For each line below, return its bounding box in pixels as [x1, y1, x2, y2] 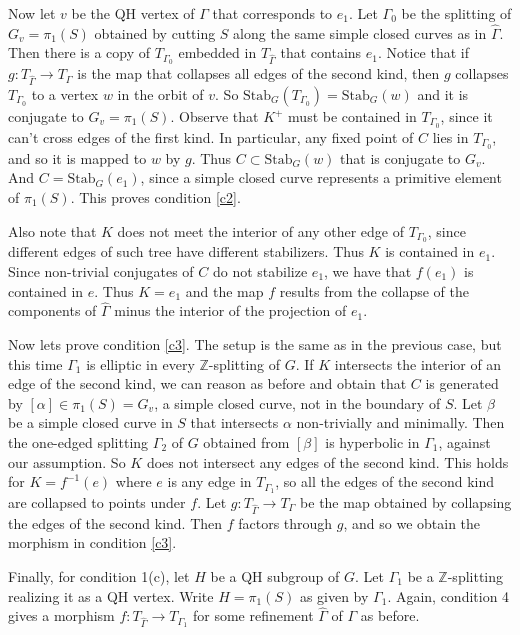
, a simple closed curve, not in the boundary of [154, 392, 441, 413]
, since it [440, 106, 493, 127]
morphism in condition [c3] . [8, 532, 177, 553]
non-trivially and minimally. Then [296, 412, 505, 433]
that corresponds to [212, 3, 333, 23]
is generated [425, 373, 499, 394]
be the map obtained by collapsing [300, 491, 512, 512]
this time [8, 353, 63, 374]
